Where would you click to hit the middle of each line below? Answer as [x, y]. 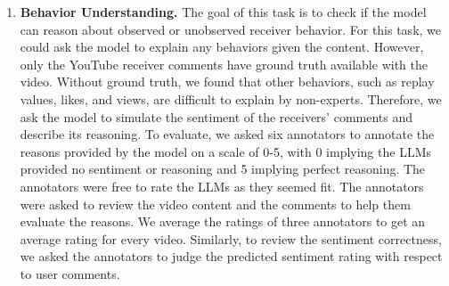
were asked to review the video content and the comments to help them [215, 204]
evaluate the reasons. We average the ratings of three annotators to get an [223, 221]
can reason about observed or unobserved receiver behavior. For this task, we [231, 29]
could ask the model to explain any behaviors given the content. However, [222, 47]
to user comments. [70, 273]
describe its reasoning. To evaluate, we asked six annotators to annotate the [227, 134]
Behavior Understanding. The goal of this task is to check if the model [223, 12]
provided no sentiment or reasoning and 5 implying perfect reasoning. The [223, 169]
